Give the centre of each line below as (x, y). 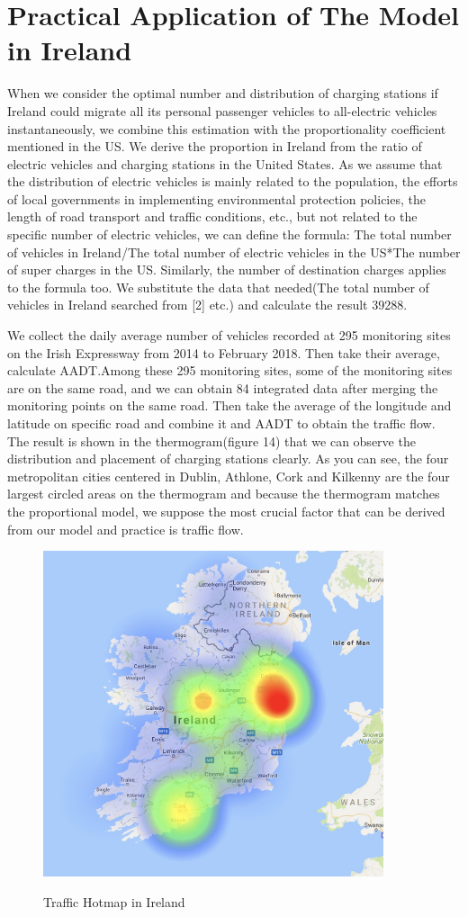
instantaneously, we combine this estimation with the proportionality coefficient (227, 128)
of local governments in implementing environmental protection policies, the (216, 198)
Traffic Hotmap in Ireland (114, 901)
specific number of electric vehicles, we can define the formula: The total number (229, 234)
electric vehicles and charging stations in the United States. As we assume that (225, 163)
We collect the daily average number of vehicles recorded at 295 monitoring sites (229, 335)
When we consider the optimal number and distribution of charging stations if (223, 93)
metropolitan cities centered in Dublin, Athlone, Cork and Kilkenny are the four (229, 476)
